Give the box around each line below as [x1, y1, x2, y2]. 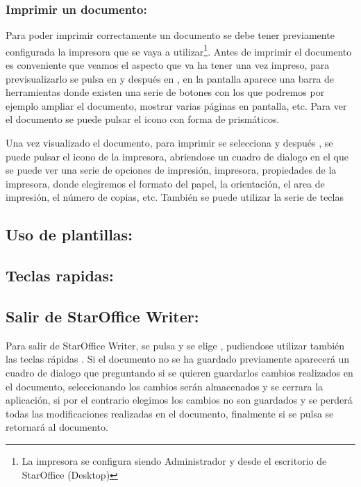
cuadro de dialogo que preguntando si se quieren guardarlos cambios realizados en [6, 365, 353, 379]
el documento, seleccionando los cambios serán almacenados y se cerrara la [6, 379, 324, 393]
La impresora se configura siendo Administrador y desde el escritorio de [22, 453, 327, 468]
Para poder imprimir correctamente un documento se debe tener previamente [6, 28, 335, 42]
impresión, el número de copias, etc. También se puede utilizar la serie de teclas [6, 190, 344, 204]
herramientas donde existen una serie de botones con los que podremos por [6, 85, 325, 99]
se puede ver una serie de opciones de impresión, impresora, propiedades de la [6, 163, 337, 177]
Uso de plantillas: [6, 224, 133, 245]
